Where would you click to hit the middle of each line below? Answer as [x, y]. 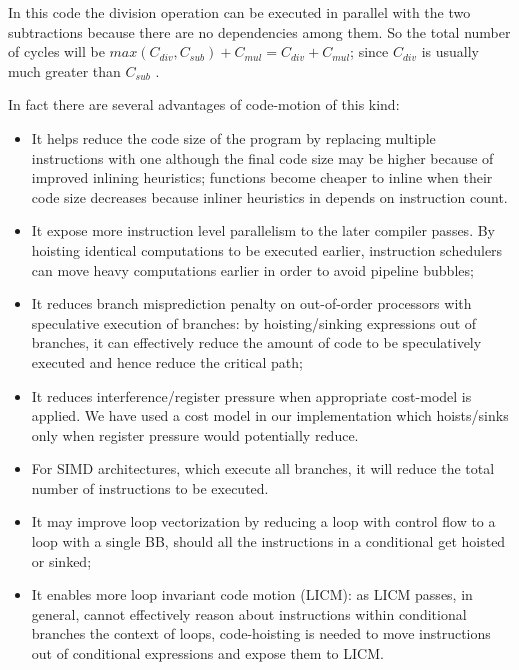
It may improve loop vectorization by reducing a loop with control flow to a [263, 521]
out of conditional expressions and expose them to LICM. [207, 653]
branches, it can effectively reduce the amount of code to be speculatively [256, 342]
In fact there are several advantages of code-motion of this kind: [204, 104]
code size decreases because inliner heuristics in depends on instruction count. [269, 196]
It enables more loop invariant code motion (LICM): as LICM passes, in [252, 594]
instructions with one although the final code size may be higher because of [262, 157]
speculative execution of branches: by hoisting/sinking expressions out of [254, 322]
